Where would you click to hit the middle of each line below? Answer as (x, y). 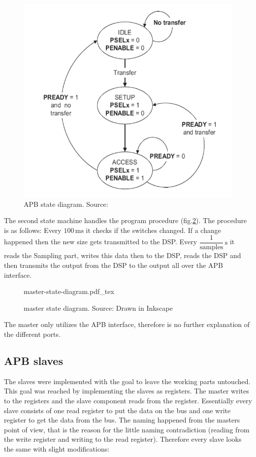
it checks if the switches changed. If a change (153, 230)
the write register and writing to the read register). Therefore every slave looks (123, 439)
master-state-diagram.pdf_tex (69, 291)
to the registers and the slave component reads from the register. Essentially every (128, 400)
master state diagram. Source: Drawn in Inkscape (98, 308)
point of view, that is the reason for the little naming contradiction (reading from (127, 429)
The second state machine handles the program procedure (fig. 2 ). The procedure (126, 220)
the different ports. (32, 334)
